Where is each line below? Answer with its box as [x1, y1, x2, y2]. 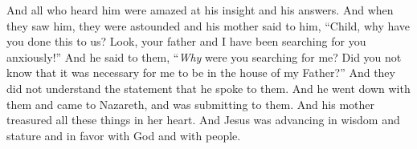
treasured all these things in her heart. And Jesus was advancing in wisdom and [6, 111, 400, 128]
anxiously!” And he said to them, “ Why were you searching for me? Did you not [6, 48, 402, 65]
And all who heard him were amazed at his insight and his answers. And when [6, 2, 394, 18]
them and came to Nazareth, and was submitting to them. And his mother [6, 95, 375, 112]
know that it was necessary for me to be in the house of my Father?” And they [6, 64, 395, 81]
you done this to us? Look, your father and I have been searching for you [6, 33, 366, 50]
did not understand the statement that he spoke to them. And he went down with [6, 79, 411, 96]
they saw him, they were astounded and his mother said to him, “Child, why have [6, 17, 411, 34]
